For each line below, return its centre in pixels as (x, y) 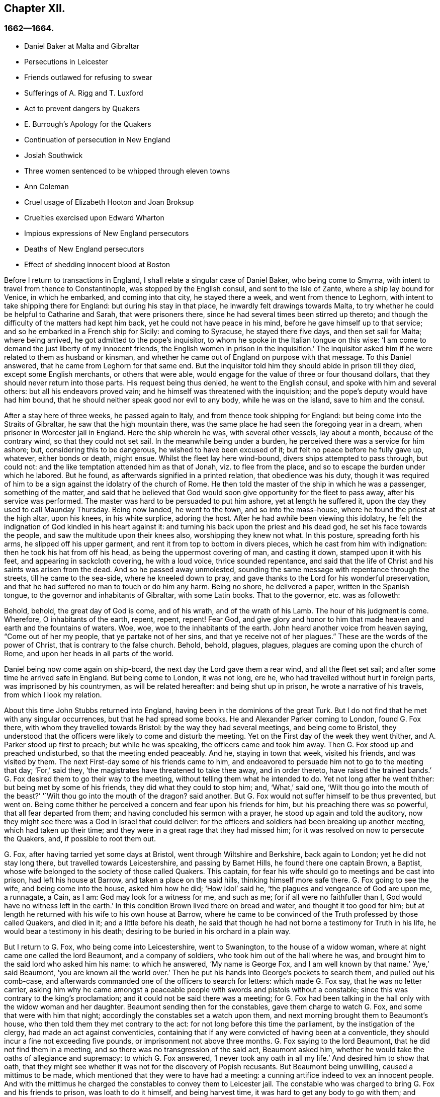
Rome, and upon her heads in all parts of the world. (89, 653)
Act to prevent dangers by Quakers (82, 108)
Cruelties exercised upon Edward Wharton (94, 217)
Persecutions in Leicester (66, 61)
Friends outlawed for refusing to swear (88, 77)
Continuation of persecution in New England (97, 139)
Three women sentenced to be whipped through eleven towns (127, 171)
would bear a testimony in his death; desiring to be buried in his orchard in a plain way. (148, 931)
